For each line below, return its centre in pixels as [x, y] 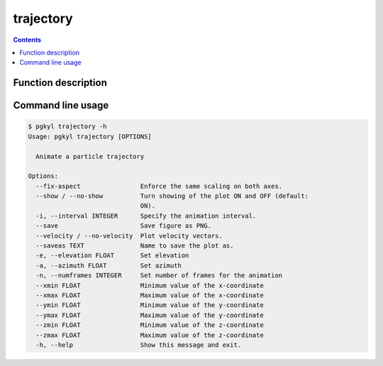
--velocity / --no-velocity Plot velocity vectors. [129, 235]
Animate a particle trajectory [90, 156]
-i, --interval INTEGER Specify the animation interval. [146, 216]
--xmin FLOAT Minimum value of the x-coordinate [150, 285]
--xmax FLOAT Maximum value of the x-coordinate [150, 295]
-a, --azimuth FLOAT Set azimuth [109, 265]
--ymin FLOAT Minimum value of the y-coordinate [150, 305]
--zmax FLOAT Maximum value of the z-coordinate [150, 335]
